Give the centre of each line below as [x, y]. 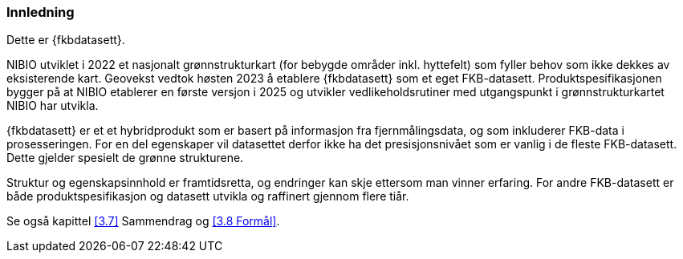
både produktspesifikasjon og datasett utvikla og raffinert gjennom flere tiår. [208, 196]
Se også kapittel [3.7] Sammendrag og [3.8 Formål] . [143, 221]
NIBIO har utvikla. [53, 106]
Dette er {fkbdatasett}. [66, 40]
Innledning [41, 12]
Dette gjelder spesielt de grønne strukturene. [125, 158]
